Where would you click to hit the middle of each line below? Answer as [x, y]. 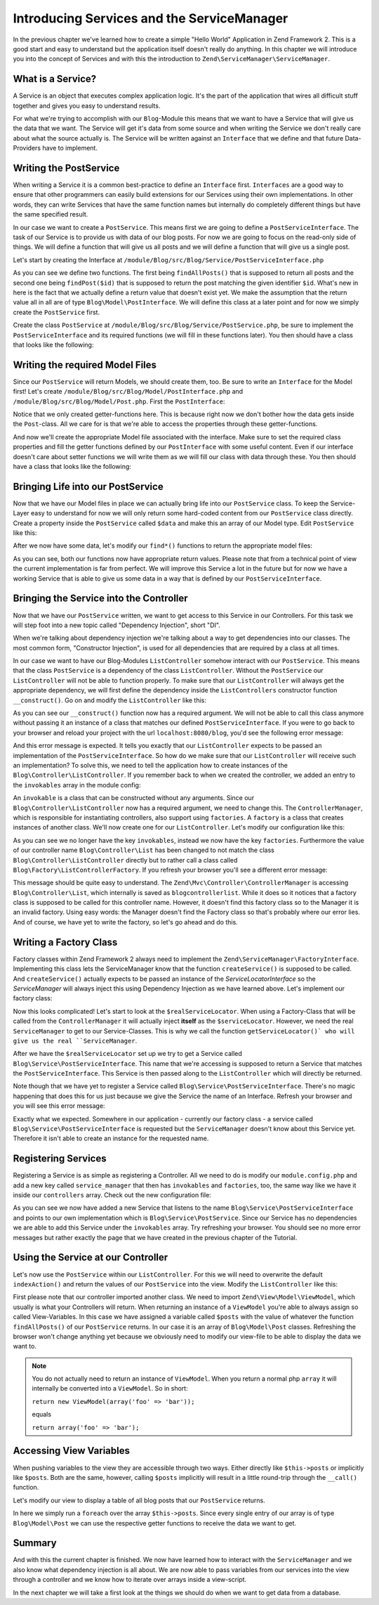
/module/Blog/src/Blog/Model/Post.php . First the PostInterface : [119, 401]
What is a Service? [55, 79]
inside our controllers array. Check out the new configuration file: [112, 1195]
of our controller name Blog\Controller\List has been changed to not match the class [144, 850]
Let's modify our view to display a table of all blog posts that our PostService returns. [139, 1500]
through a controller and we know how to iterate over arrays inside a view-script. [130, 1580]
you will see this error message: [59, 1106]
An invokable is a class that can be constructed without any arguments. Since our [134, 798]
